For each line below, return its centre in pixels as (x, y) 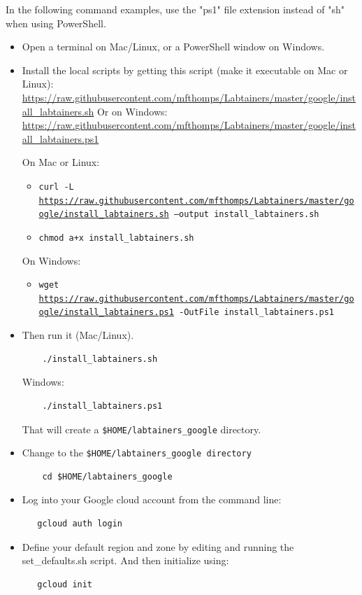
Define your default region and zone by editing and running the (158, 546)
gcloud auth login (80, 524)
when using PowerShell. (56, 23)
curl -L (56, 187)
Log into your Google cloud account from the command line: (152, 499)
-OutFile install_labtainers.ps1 (256, 313)
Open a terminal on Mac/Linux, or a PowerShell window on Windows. (173, 47)
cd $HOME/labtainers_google (107, 476)
